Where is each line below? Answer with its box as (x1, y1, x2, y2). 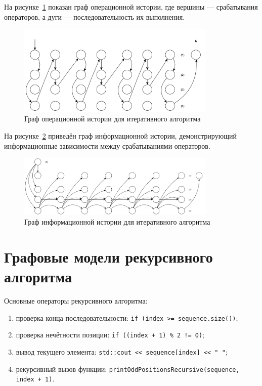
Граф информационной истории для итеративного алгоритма (24, 217, 210, 227)
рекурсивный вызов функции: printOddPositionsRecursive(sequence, (16, 363, 240, 374)
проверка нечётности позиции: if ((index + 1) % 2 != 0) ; (16, 329, 204, 340)
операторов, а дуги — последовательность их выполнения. (4, 11, 185, 22)
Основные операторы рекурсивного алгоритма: (4, 295, 148, 306)
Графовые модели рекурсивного (4, 246, 213, 267)
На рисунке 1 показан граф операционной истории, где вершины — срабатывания (4, 2, 258, 12)
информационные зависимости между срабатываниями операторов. (4, 140, 210, 151)
